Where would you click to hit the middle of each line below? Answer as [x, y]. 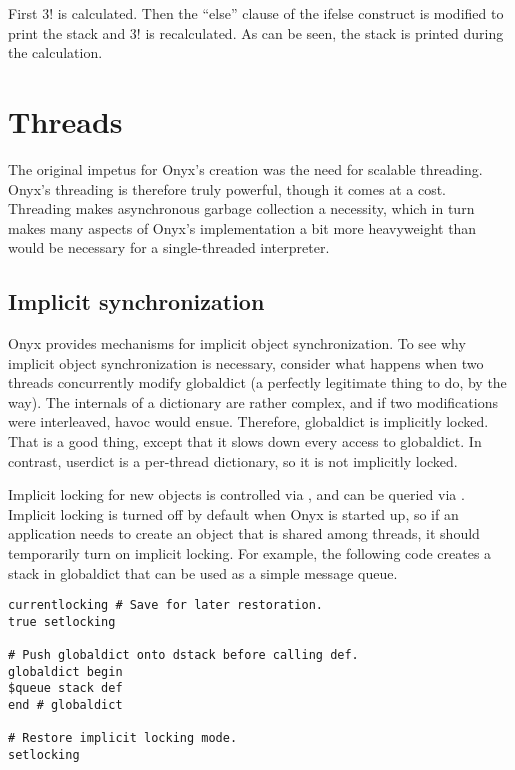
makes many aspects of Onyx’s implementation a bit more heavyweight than [242, 227]
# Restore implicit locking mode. [123, 738]
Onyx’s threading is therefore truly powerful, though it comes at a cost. [227, 188]
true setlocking [62, 621]
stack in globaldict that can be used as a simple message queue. [203, 572]
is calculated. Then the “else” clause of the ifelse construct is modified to [280, 13]
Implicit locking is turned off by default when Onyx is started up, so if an [233, 513]
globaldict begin [65, 671]
